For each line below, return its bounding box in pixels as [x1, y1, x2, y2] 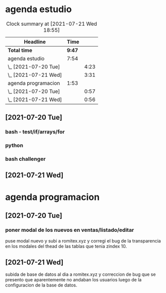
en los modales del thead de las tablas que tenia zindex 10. [5, 243, 127, 250]
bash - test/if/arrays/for [5, 128, 65, 135]
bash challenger [5, 156, 46, 163]
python [5, 142, 24, 149]
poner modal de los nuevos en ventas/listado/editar [5, 226, 134, 233]
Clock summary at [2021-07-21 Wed [6, 20, 97, 27]
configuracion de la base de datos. [5, 282, 77, 288]
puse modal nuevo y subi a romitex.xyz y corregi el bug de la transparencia [5, 238, 161, 244]
